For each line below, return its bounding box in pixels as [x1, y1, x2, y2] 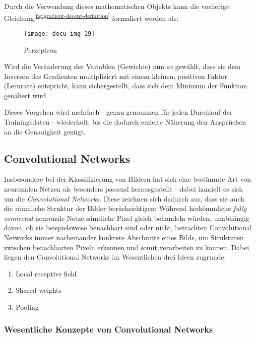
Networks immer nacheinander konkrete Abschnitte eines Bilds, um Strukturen [4, 232, 244, 243]
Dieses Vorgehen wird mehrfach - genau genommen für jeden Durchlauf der [4, 107, 233, 117]
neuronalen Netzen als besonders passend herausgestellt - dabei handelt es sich [4, 184, 243, 194]
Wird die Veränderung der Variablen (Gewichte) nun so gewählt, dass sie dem [4, 61, 241, 71]
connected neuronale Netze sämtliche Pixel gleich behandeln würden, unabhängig [4, 212, 250, 223]
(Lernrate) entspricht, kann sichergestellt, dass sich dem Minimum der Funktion [4, 80, 247, 91]
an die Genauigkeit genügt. [4, 126, 86, 136]
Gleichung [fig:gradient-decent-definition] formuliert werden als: [4, 11, 179, 23]
